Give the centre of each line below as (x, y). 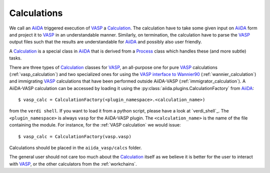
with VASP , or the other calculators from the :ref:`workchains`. (73, 164)
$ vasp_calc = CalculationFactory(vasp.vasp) (75, 136)
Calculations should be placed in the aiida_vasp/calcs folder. (75, 148)
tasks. (15, 58)
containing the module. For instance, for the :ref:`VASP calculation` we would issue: (95, 125)
